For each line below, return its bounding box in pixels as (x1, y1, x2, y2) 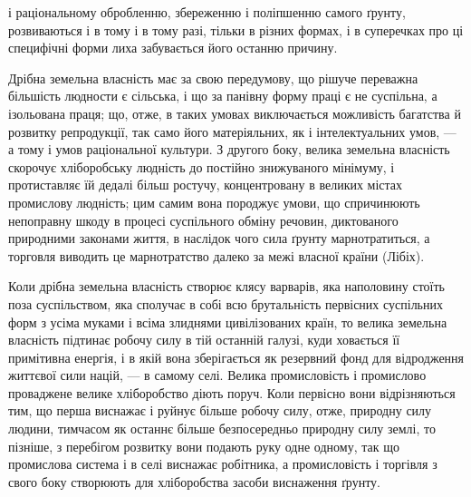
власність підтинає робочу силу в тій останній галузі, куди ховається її (8, 330, 400, 349)
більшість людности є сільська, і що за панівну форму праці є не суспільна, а (8, 86, 437, 105)
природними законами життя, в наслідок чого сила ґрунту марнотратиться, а (8, 229, 430, 248)
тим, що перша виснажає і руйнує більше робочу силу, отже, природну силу (8, 401, 432, 420)
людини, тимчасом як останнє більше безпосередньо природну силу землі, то (8, 419, 436, 438)
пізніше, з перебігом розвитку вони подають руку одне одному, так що (8, 436, 399, 455)
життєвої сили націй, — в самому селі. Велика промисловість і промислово (8, 365, 427, 385)
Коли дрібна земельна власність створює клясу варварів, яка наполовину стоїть (8, 277, 446, 296)
